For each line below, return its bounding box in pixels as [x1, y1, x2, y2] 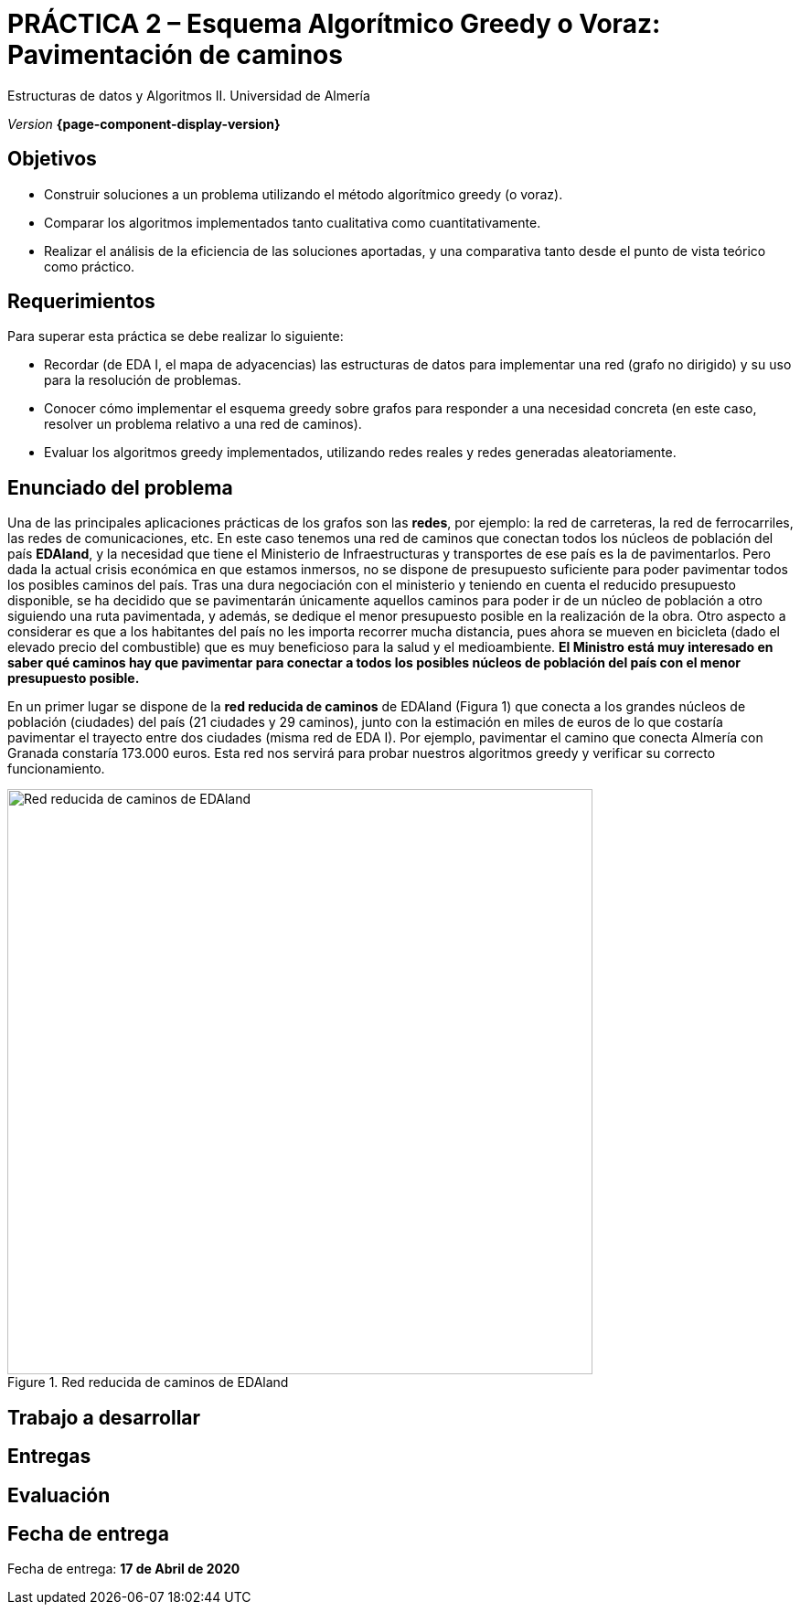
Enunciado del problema [7, 475, 233, 499]
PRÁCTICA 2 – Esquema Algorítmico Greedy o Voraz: [7, 8, 661, 39]
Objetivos [7, 147, 97, 171]
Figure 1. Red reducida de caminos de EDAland [7, 1374, 289, 1391]
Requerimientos [7, 290, 155, 314]
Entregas [7, 1445, 91, 1468]
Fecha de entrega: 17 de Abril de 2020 [7, 1561, 240, 1577]
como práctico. [44, 258, 135, 274]
